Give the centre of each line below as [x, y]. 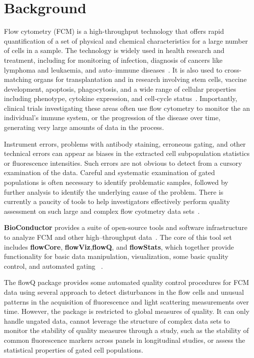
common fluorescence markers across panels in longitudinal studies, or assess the [125, 340]
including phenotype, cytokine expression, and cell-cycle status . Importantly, [121, 98]
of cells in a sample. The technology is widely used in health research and [114, 50]
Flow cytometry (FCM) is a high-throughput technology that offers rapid [114, 31]
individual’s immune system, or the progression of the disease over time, [112, 117]
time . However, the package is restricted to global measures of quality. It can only [127, 311]
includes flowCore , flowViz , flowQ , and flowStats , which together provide [119, 246]
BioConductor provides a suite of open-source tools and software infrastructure [126, 227]
